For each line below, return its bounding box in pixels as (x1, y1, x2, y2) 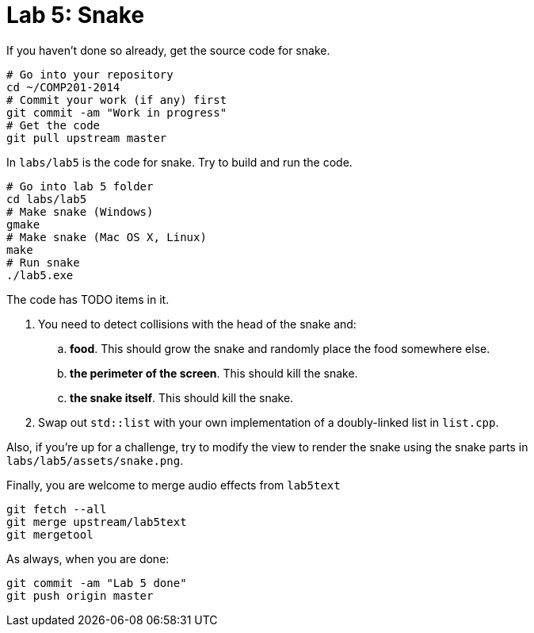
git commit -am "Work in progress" (6, 105, 227, 119)
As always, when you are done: (6, 551, 170, 566)
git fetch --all (6, 502, 107, 516)
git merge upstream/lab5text (6, 515, 187, 528)
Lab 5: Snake (6, 2, 145, 29)
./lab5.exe (6, 268, 74, 282)
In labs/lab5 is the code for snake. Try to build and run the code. (6, 155, 353, 169)
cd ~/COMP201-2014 (6, 80, 120, 94)
